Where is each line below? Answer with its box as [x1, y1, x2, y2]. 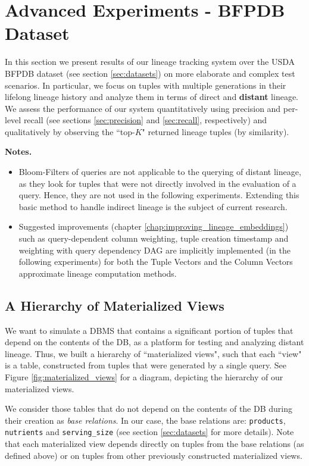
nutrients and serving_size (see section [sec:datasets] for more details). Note [5, 426, 294, 438]
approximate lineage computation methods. [18, 267, 177, 279]
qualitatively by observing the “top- [5, 125, 135, 137]
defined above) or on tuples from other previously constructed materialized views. [5, 449, 302, 461]
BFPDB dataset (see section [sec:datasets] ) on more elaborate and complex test [5, 67, 295, 79]
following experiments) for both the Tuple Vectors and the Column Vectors [18, 255, 293, 268]
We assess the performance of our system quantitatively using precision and [5, 102, 281, 114]
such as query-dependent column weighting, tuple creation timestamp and [18, 232, 289, 245]
